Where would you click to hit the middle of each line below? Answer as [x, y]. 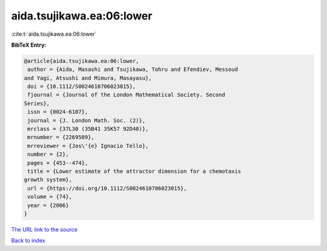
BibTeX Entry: [29, 45]
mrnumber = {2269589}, [61, 137]
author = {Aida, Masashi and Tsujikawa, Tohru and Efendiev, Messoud [133, 69]
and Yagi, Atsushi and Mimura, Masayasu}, [88, 78]
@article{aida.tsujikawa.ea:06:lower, [81, 61]
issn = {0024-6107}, [58, 112]
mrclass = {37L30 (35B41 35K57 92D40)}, [88, 129]
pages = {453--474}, [58, 163]
